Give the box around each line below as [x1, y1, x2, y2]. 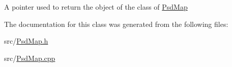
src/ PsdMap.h [4, 36, 48, 46]
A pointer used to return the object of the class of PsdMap [4, 2, 188, 12]
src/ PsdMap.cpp [4, 52, 55, 63]
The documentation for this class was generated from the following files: [4, 18, 228, 29]
